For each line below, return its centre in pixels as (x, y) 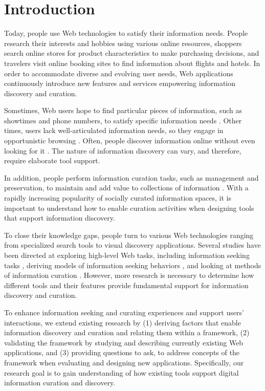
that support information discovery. (60, 218)
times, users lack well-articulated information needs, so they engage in (114, 130)
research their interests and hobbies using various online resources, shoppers (123, 43)
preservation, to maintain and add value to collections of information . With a (126, 188)
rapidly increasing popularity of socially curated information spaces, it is (118, 198)
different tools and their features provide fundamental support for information (126, 285)
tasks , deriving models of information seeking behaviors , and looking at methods (133, 265)
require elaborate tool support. (52, 160)
